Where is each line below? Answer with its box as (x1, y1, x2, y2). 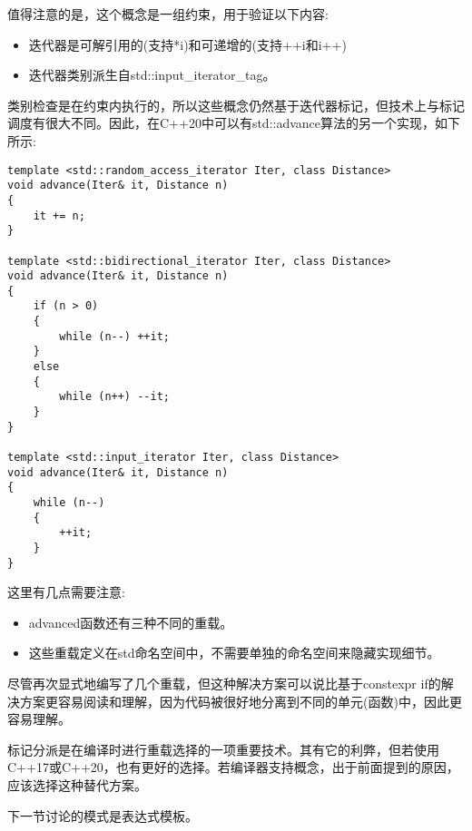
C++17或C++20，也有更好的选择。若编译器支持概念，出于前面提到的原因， (7, 758, 459, 777)
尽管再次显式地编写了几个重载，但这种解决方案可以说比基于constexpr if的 (7, 674, 441, 693)
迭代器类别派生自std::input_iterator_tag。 (28, 65, 276, 84)
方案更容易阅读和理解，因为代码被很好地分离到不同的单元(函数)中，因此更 (19, 691, 462, 710)
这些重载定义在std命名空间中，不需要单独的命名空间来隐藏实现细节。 (28, 643, 440, 662)
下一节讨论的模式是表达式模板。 (7, 806, 198, 825)
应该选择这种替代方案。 (7, 776, 147, 795)
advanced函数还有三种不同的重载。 (28, 612, 233, 631)
